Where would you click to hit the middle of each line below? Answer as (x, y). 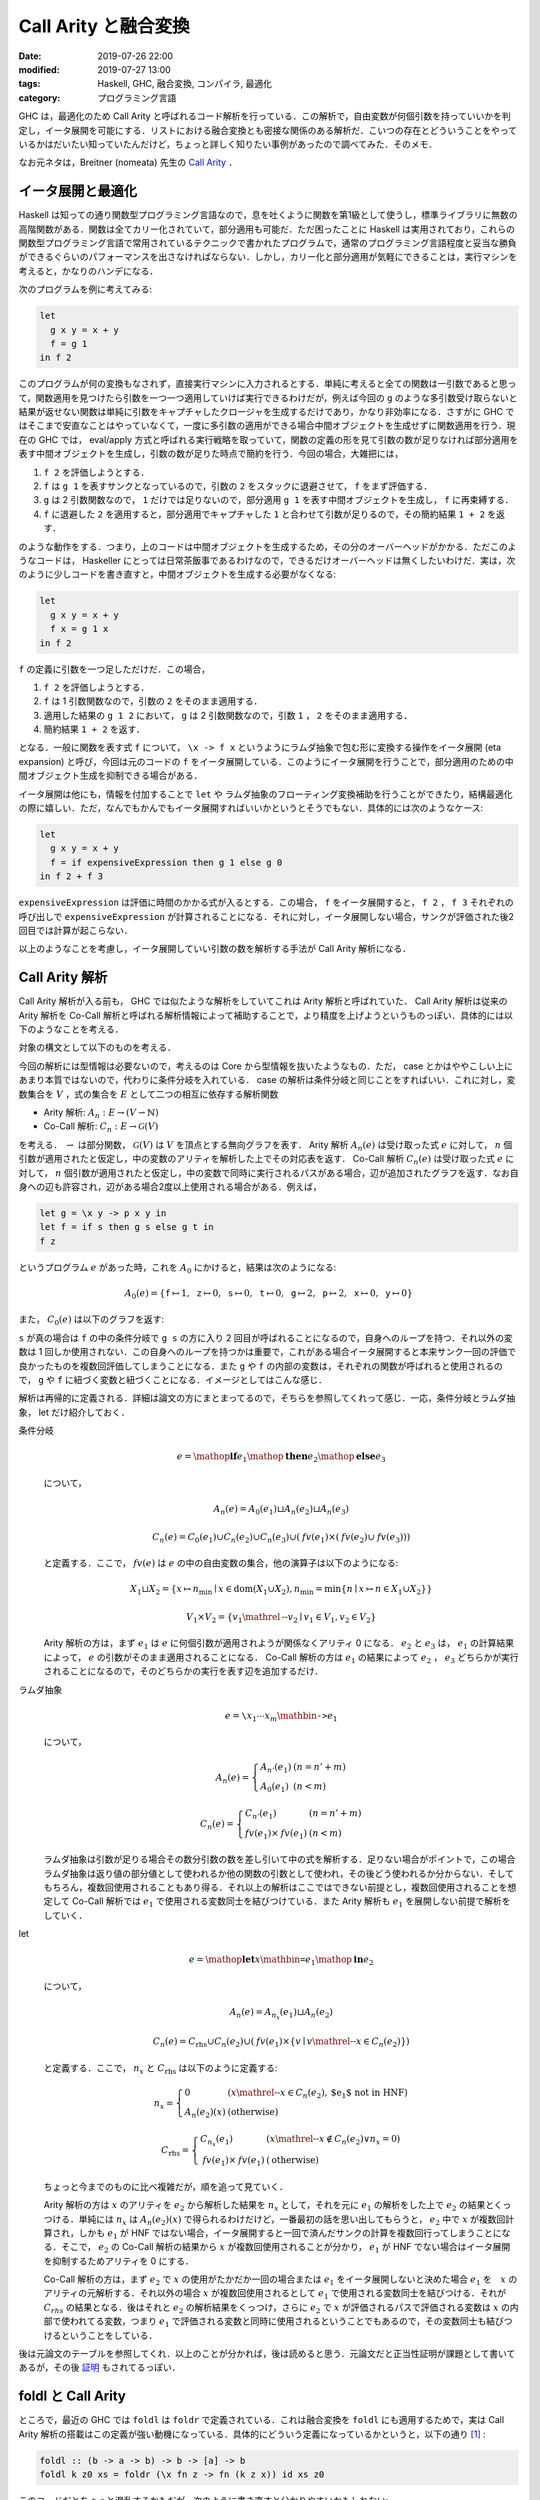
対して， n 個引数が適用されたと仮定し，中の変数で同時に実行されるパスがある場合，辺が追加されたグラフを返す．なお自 (268, 1172)
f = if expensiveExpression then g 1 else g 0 (166, 862)
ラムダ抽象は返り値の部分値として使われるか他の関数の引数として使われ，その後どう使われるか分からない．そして (279, 1873)
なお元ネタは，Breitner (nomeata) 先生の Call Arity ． (128, 162)
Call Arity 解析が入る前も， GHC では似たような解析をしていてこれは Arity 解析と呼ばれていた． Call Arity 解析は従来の (263, 1001)
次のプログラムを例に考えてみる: (85, 289)
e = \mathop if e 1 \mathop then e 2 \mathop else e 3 (281, 1458)
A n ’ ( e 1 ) (276, 1768)
